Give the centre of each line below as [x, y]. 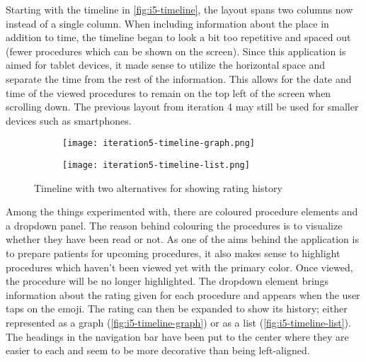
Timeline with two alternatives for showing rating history [158, 187]
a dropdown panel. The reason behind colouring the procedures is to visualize [174, 225]
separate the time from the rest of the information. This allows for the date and [179, 78]
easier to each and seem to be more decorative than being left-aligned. [158, 350]
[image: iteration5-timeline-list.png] [156, 165]
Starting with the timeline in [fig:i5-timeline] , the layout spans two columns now [179, 9]
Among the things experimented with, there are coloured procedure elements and [182, 211]
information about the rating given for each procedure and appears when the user [183, 294]
